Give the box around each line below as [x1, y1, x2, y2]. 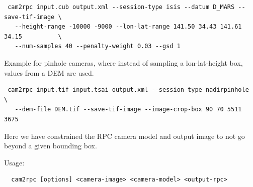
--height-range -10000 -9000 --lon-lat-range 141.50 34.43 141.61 [15, 23, 242, 31]
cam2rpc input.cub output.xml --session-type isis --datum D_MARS [8, 4, 235, 11]
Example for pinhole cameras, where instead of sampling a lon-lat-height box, [4, 57, 243, 68]
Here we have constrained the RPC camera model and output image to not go [4, 130, 245, 141]
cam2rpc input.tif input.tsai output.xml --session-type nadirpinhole [8, 86, 249, 94]
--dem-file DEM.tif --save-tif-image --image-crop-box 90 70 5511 [15, 106, 242, 113]
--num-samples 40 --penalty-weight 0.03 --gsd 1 [15, 43, 181, 50]
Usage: [4, 157, 25, 167]
